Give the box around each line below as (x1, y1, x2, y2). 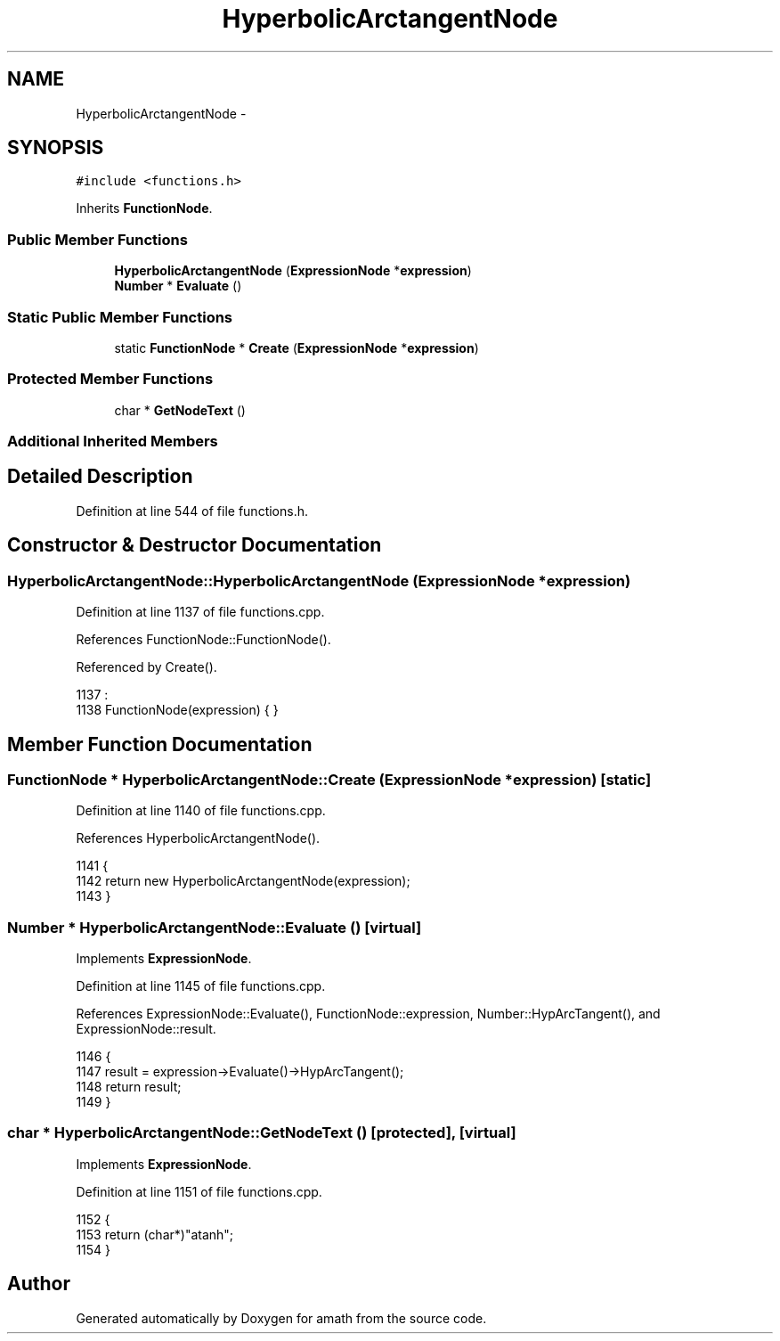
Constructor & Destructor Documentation (7, 534, 382, 557)
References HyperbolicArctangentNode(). (76, 830, 321, 846)
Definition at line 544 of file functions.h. (76, 503, 309, 519)
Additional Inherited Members (7, 432, 218, 451)
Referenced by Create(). (76, 659, 217, 675)
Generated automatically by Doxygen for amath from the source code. (76, 1310, 487, 1326)
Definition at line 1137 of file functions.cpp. (76, 604, 325, 620)
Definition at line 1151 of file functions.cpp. (76, 1183, 322, 1199)
